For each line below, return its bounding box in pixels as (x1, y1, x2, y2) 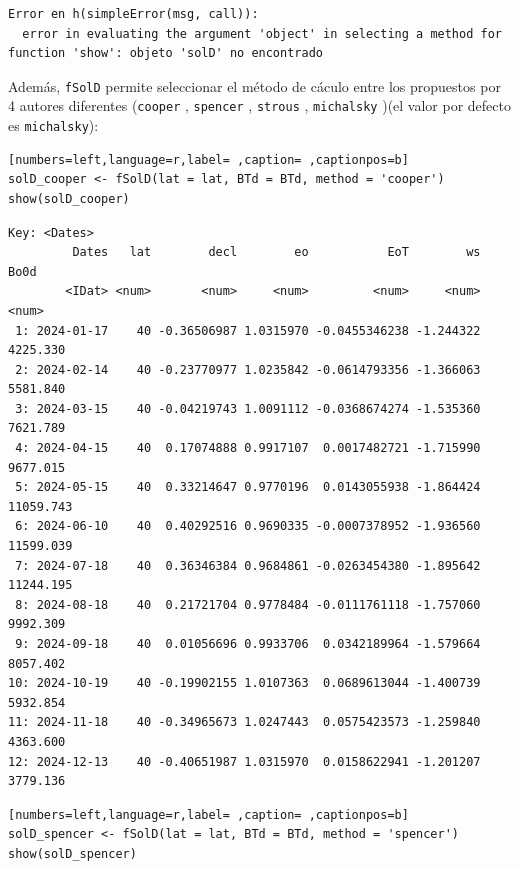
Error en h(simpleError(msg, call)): (8, 7, 259, 21)
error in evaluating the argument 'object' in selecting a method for (22, 26, 502, 41)
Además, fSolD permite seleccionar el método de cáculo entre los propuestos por (8, 75, 501, 96)
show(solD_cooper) (8, 191, 130, 206)
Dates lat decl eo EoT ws (72, 245, 481, 260)
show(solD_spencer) (8, 846, 137, 861)
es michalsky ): (8, 115, 99, 136)
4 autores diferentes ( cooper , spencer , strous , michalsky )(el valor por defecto (8, 95, 511, 116)
